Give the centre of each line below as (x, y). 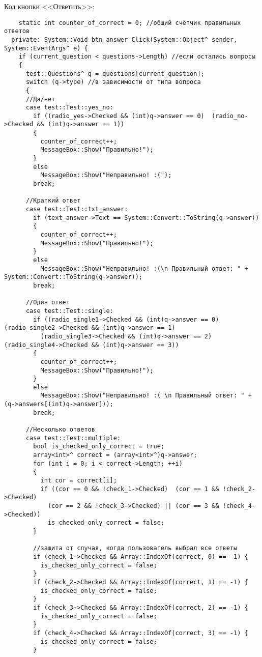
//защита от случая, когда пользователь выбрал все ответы (135, 548)
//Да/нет (40, 99)
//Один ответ (48, 303)
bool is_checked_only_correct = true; (99, 447)
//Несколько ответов (60, 430)
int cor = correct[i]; (79, 481)
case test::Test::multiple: (73, 438)
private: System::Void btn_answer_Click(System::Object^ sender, (124, 39)
